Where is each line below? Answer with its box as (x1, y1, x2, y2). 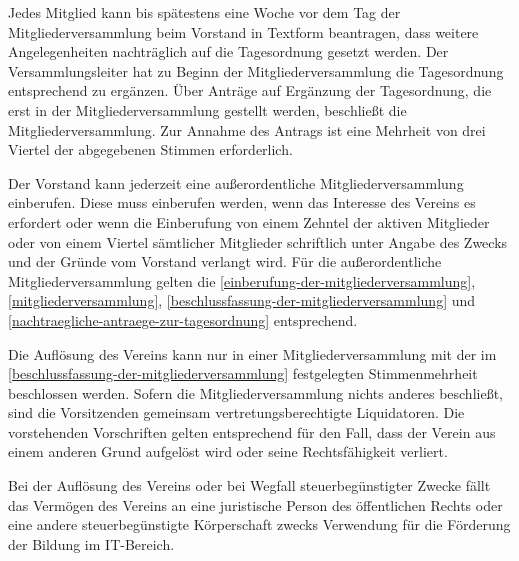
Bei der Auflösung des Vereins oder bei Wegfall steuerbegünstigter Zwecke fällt (8, 475, 491, 496)
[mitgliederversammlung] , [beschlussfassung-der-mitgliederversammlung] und (8, 290, 476, 311)
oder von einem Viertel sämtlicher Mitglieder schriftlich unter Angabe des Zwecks (8, 231, 508, 252)
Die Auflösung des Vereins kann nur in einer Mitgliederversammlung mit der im (8, 343, 497, 364)
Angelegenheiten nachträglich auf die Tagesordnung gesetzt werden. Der (8, 41, 449, 62)
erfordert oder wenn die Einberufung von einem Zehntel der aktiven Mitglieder (8, 211, 490, 232)
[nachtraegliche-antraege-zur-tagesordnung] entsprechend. (8, 309, 358, 330)
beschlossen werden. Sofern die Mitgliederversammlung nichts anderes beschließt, (8, 382, 503, 403)
